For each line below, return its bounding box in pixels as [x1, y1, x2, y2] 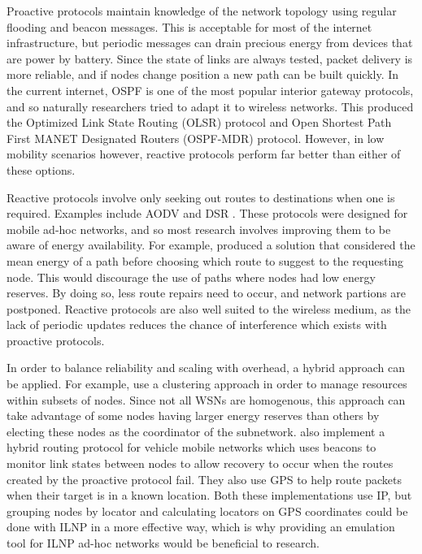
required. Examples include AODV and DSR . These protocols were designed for [7, 205, 408, 222]
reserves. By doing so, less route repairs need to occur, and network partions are [7, 284, 407, 301]
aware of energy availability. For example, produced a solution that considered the [7, 236, 415, 253]
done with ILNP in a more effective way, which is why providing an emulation [7, 518, 395, 535]
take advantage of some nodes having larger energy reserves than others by [7, 407, 380, 424]
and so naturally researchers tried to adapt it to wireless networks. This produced [7, 97, 414, 115]
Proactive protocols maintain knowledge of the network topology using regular [7, 2, 397, 19]
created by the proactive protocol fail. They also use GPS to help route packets [7, 470, 402, 487]
